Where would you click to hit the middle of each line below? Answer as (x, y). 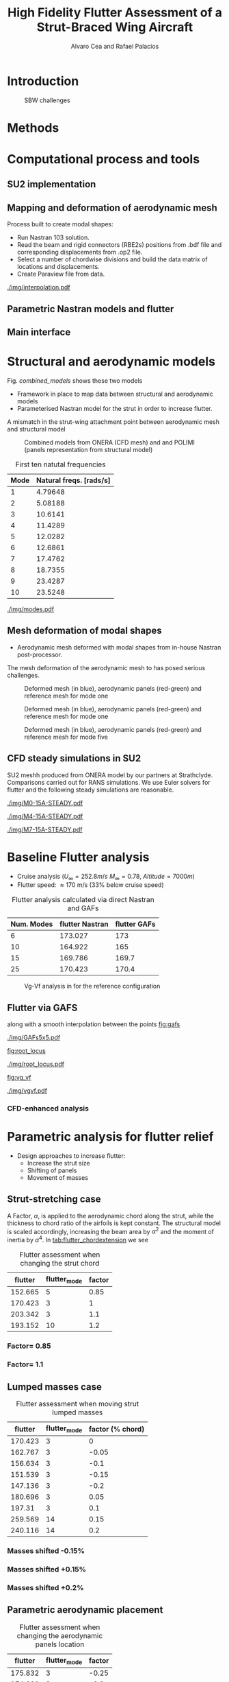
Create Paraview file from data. (60, 274)
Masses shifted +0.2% (45, 1587)
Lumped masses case (55, 1387)
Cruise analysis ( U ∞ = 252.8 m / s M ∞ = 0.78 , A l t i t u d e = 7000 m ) (106, 877)
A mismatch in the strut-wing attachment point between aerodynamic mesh (113, 422)
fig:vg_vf (19, 1078)
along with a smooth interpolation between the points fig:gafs (94, 1024)
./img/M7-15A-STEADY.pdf (45, 829)
